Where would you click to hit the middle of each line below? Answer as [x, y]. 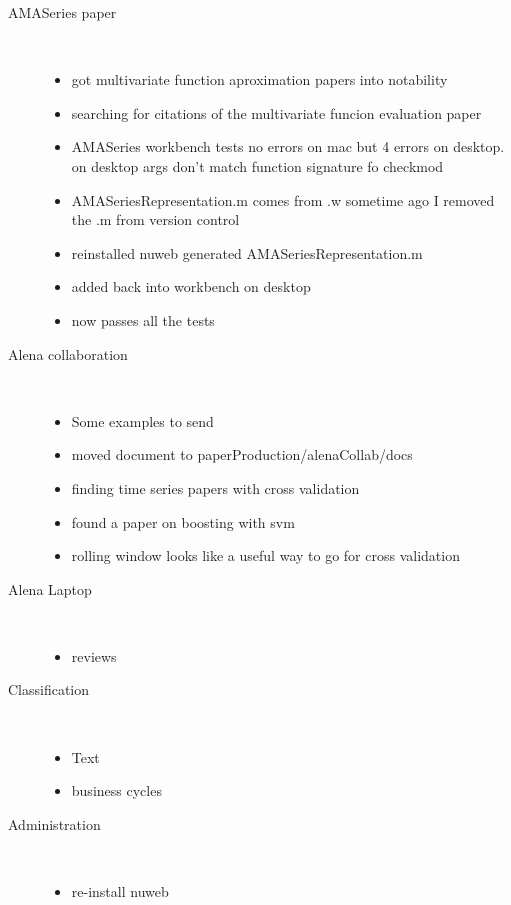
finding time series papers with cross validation [215, 487]
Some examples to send [142, 420]
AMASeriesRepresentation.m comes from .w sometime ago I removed [283, 199]
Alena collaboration [68, 353]
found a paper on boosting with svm [183, 521]
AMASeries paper [62, 12]
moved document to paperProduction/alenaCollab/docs [242, 454]
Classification [49, 689]
